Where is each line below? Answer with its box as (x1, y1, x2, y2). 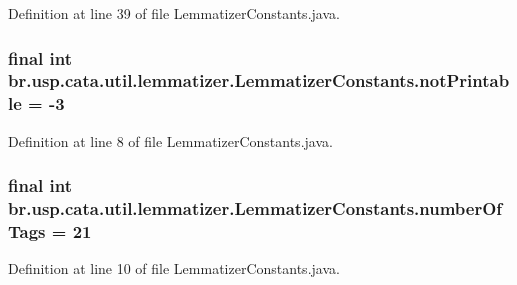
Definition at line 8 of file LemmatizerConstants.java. (8, 130, 333, 151)
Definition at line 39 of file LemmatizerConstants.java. (8, 3, 340, 23)
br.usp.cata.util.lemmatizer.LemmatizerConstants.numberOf (8, 196, 503, 221)
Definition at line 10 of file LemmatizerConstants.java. (8, 258, 340, 279)
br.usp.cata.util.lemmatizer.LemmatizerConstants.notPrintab (8, 68, 510, 93)
